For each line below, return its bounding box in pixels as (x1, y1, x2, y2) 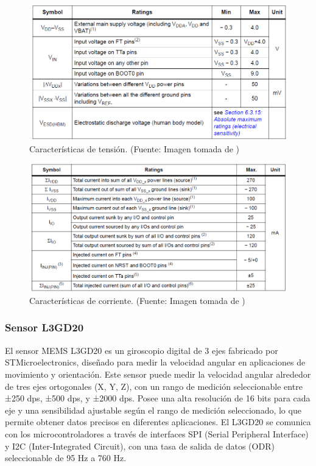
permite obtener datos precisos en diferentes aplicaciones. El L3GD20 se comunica (5, 415, 311, 428)
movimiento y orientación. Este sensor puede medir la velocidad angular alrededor (5, 367, 311, 380)
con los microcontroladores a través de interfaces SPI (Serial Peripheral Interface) (5, 427, 309, 440)
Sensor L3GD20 (5, 320, 84, 335)
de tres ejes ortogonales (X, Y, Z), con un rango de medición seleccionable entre (5, 380, 303, 392)
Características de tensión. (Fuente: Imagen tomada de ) (29, 142, 240, 155)
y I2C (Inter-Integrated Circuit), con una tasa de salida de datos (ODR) (5, 439, 275, 452)
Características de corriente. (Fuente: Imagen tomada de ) (29, 294, 245, 306)
